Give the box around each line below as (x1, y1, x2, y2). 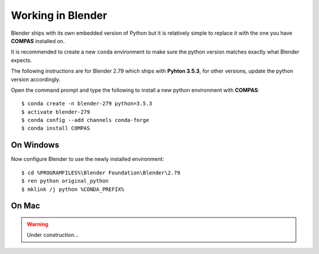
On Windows (11, 140, 60, 150)
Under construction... (27, 232, 79, 239)
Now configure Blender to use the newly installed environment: (11, 156, 165, 163)
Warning (27, 220, 48, 227)
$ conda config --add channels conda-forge (21, 117, 149, 124)
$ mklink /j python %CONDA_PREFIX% (21, 186, 125, 193)
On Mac (11, 201, 41, 211)
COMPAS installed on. (11, 37, 65, 44)
